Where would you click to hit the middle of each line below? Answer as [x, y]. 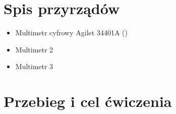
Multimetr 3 [34, 66]
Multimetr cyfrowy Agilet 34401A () [71, 33]
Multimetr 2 [34, 49]
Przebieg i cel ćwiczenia [88, 101]
